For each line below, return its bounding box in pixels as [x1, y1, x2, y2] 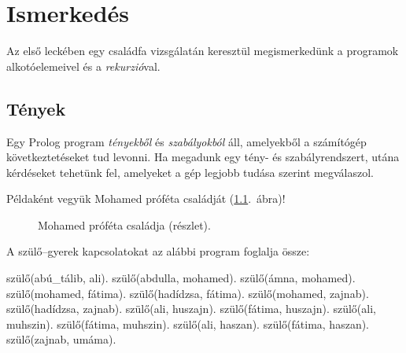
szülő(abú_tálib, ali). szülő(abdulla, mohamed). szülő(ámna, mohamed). [6, 270, 356, 286]
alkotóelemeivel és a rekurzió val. [6, 57, 161, 74]
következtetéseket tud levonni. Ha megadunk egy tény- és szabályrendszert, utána [6, 149, 400, 165]
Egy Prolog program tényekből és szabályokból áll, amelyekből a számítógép [6, 133, 367, 149]
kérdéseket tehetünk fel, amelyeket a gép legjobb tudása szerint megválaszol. [6, 164, 374, 180]
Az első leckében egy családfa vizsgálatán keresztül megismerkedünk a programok [6, 42, 399, 59]
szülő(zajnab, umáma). [6, 331, 116, 347]
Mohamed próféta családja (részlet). [38, 216, 211, 233]
